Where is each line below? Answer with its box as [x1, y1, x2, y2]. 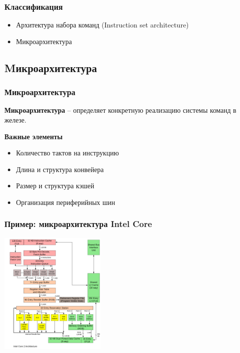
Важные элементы [4, 131, 63, 141]
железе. [4, 115, 27, 125]
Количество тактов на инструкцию [16, 148, 119, 158]
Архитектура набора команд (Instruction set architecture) [16, 20, 189, 30]
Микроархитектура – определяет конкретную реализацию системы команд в [4, 105, 237, 115]
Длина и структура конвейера [16, 164, 104, 174]
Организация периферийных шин [16, 197, 115, 207]
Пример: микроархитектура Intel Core [4, 218, 152, 230]
